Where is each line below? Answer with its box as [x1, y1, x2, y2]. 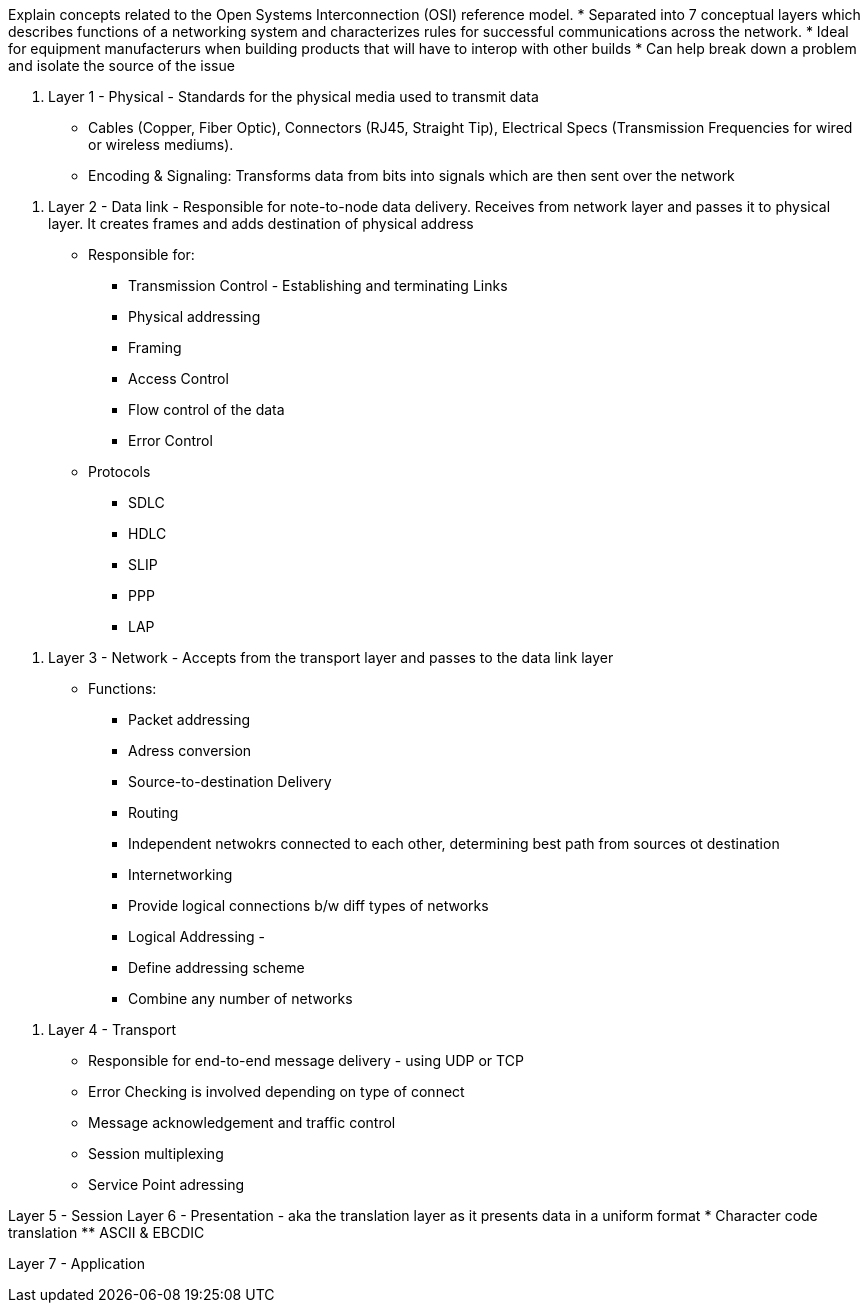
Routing [128, 804, 179, 821]
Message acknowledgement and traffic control [88, 1114, 396, 1131]
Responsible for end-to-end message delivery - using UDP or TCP [88, 1052, 524, 1069]
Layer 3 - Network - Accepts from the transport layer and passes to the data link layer [48, 649, 614, 666]
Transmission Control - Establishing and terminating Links [128, 277, 508, 294]
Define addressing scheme [128, 959, 305, 976]
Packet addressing [128, 711, 251, 728]
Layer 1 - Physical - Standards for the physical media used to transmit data [48, 88, 539, 105]
